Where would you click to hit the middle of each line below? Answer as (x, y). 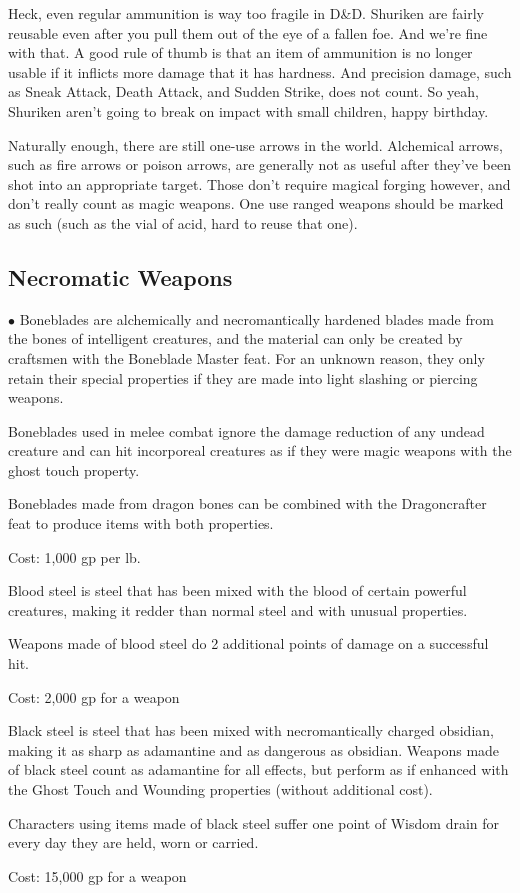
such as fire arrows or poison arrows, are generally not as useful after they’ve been (259, 164)
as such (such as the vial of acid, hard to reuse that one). (183, 222)
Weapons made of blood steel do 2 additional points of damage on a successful (248, 643)
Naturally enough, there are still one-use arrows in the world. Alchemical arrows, (255, 144)
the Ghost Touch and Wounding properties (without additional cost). (220, 789)
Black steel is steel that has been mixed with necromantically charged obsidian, (251, 730)
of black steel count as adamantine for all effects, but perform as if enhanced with (258, 769)
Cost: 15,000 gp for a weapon (97, 875)
